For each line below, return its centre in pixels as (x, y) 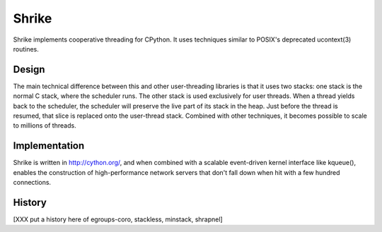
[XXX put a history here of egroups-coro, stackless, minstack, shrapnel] (118, 219)
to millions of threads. (45, 126)
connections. (32, 183)
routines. (26, 49)
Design (29, 69)
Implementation (49, 146)
